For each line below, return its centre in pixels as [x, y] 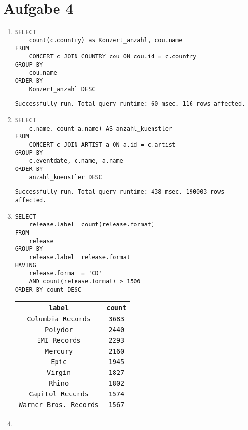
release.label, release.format [80, 257]
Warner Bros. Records [59, 405]
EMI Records [59, 341]
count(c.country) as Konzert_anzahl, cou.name [106, 40]
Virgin [59, 373]
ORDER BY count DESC [48, 290]
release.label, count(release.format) [92, 225]
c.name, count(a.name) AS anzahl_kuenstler [100, 128]
